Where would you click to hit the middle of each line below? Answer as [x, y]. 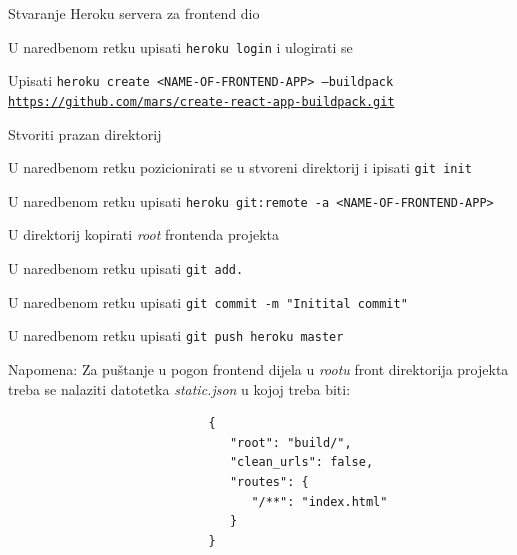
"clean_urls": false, [301, 462]
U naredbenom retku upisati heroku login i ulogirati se [180, 46]
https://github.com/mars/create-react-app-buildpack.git [201, 101]
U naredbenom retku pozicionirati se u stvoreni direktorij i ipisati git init [240, 167]
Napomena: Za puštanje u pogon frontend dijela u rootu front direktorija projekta [258, 369]
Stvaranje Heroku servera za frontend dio [134, 13]
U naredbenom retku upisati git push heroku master [176, 335]
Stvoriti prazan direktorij [85, 133]
